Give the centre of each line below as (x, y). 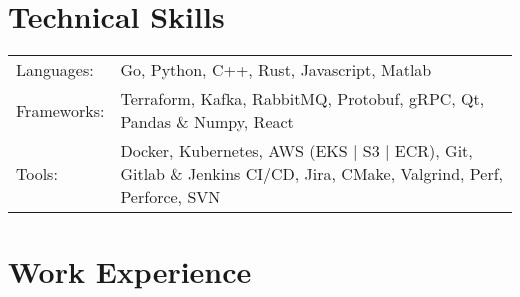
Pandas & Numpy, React (207, 122)
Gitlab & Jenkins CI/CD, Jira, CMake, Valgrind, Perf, (312, 174)
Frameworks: (60, 110)
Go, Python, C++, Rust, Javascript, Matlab (276, 70)
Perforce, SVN (170, 197)
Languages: (55, 70)
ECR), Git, (433, 151)
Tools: (37, 174)
